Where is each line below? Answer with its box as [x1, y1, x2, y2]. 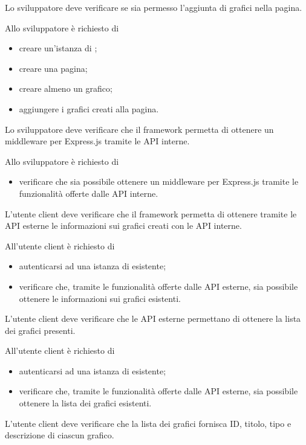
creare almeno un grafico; [19, 82, 112, 95]
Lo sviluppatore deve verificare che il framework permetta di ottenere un [5, 123, 274, 135]
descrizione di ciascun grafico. [5, 429, 114, 441]
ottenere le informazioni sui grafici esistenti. [19, 292, 181, 304]
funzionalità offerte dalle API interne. [19, 187, 158, 199]
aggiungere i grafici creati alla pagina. [19, 102, 159, 115]
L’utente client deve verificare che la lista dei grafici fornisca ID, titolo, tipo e [5, 417, 291, 429]
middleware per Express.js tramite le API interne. [5, 135, 190, 147]
